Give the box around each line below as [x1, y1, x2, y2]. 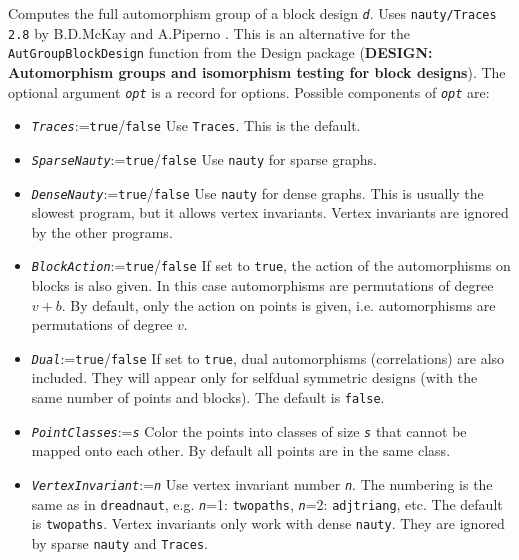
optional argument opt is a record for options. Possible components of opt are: [8, 81, 490, 102]
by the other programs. [31, 221, 173, 242]
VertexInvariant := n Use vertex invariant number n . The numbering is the [31, 473, 493, 494]
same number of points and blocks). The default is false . [31, 387, 385, 408]
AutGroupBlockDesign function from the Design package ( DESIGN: [8, 42, 433, 63]
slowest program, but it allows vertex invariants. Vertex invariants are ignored [31, 202, 509, 223]
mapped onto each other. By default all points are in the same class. [31, 440, 451, 461]
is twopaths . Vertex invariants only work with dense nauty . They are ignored [31, 513, 505, 534]
